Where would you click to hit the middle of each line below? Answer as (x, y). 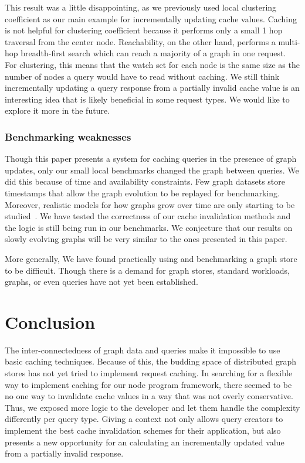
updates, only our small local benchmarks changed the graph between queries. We (152, 170)
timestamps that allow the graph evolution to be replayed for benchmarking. (142, 193)
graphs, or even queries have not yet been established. (101, 282)
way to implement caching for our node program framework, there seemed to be (148, 384)
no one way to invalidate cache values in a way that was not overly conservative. (149, 396)
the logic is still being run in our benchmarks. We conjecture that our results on (149, 227)
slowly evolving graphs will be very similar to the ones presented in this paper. (146, 239)
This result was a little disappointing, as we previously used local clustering (141, 7)
